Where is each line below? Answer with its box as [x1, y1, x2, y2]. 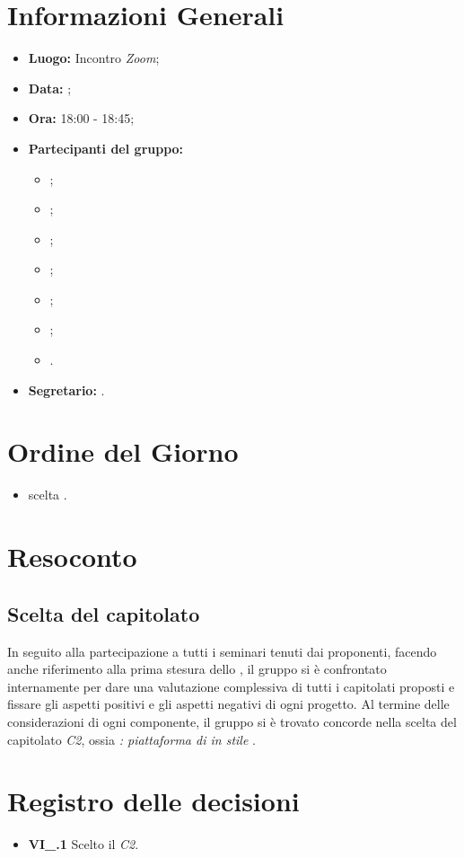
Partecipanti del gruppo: [28, 138, 184, 157]
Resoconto [7, 538, 137, 575]
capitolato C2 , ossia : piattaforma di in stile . [7, 730, 256, 748]
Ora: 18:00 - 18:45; [28, 109, 135, 128]
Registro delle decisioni [7, 783, 300, 819]
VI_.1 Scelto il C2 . [28, 835, 139, 854]
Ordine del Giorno [7, 433, 239, 470]
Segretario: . [28, 380, 105, 399]
